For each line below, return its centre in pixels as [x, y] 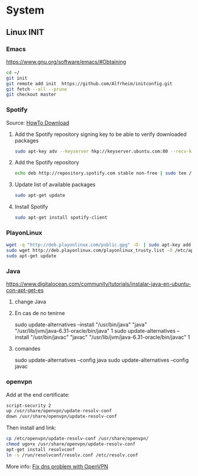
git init [17, 78]
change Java [30, 302]
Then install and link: [31, 428]
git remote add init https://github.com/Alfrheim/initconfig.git [89, 83]
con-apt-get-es [25, 290]
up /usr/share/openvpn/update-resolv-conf [59, 411]
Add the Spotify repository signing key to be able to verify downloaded [100, 134]
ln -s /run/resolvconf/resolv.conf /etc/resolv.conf [72, 455]
